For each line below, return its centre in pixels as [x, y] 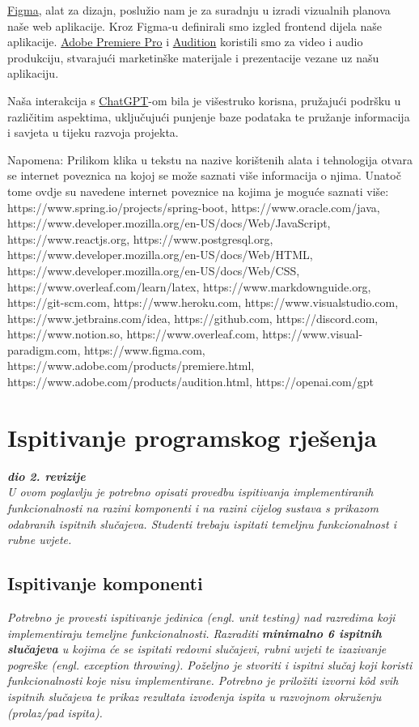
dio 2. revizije [47, 476]
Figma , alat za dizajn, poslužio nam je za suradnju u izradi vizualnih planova [199, 10]
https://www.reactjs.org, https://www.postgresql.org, [140, 238]
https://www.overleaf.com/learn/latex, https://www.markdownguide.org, [189, 286]
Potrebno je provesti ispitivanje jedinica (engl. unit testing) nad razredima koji [201, 616]
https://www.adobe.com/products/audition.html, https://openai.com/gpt [191, 382]
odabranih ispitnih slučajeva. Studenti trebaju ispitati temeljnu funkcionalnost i [202, 523]
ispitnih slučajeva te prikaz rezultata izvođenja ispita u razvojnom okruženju [195, 696]
